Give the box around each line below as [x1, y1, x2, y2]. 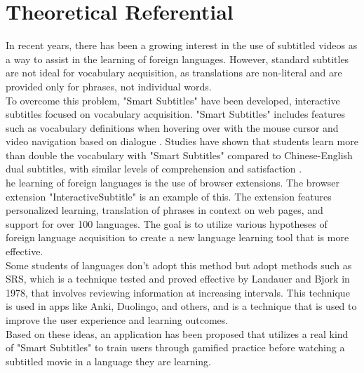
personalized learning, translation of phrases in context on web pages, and [6, 203, 323, 217]
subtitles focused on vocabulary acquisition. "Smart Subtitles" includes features [6, 107, 346, 121]
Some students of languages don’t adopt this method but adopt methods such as [6, 257, 352, 272]
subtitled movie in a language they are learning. [6, 353, 212, 368]
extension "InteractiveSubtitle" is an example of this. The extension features [6, 189, 332, 203]
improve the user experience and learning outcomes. [6, 313, 229, 327]
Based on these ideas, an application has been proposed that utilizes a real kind [6, 326, 349, 341]
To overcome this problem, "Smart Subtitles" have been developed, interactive [6, 93, 340, 107]
